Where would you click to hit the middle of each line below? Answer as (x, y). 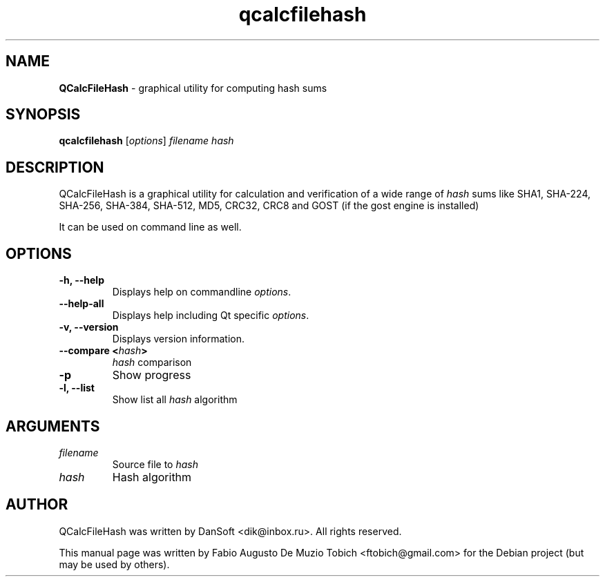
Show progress (152, 375)
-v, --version (89, 327)
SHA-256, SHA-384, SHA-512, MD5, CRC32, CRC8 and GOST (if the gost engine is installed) (269, 206)
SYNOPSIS (43, 115)
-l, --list (77, 388)
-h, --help (81, 280)
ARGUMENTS (53, 426)
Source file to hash (155, 464)
